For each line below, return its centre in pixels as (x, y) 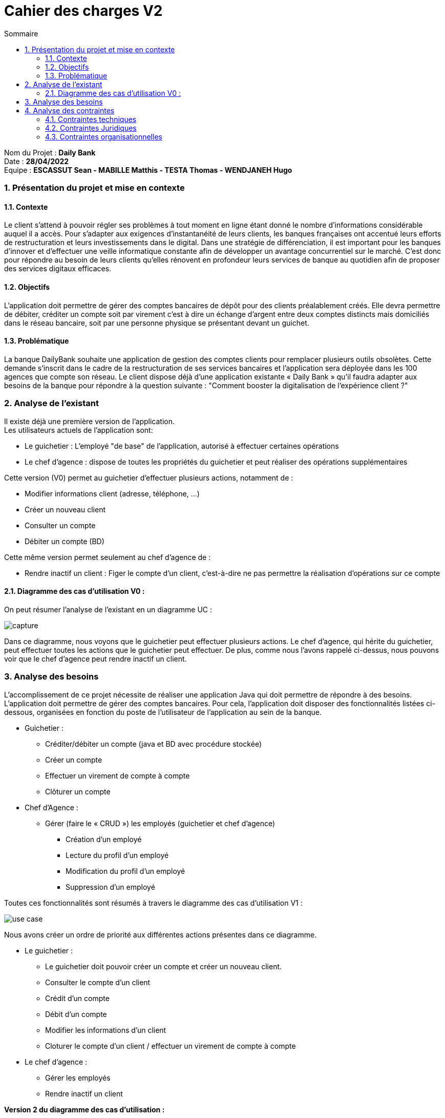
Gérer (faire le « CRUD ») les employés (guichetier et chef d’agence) (160, 823)
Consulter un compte (60, 525)
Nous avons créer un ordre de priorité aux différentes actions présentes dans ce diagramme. (161, 934)
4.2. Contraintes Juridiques (91, 128)
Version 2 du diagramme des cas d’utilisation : (84, 1109)
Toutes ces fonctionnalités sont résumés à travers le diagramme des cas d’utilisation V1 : (153, 903)
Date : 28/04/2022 (37, 161)
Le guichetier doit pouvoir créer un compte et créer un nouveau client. (164, 966)
